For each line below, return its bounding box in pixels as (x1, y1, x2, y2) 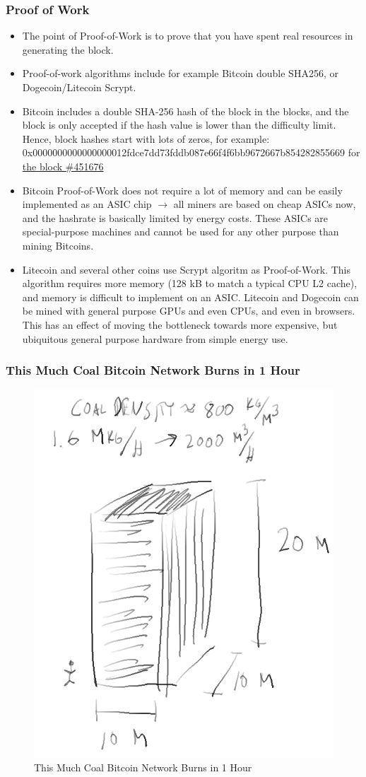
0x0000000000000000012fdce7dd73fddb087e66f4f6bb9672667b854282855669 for (22, 145, 360, 160)
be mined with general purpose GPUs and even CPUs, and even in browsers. (22, 303, 355, 318)
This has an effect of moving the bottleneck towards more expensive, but (22, 317, 338, 332)
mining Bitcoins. (22, 238, 94, 252)
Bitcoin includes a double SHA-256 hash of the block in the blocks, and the (22, 103, 349, 118)
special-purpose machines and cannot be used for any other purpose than (22, 224, 339, 239)
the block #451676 (22, 158, 104, 173)
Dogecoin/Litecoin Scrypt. (22, 80, 136, 94)
